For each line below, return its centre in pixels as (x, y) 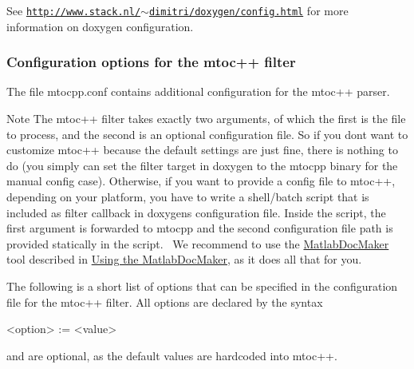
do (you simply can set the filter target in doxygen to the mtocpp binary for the (202, 165)
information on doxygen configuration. (100, 26)
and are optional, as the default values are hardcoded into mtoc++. (172, 355)
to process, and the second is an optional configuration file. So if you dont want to (207, 134)
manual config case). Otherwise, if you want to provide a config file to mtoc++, (201, 181)
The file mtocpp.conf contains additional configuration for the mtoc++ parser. (198, 91)
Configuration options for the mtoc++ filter (151, 62)
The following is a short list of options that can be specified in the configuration (202, 286)
